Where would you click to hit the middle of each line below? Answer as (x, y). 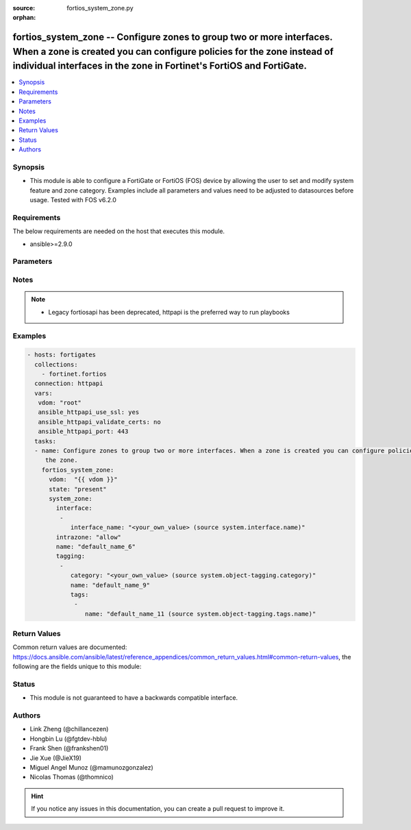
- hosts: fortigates (61, 355)
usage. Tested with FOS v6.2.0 (73, 200)
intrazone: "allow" (88, 537)
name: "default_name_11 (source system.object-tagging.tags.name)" (200, 614)
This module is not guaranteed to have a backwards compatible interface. (134, 698)
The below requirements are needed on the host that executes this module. (119, 231)
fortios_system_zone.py (100, 8)
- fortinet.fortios (74, 374)
